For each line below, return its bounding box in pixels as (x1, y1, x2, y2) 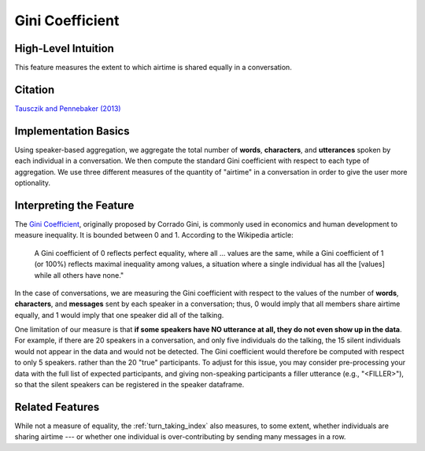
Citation (14, 83, 55, 96)
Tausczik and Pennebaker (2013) (14, 103, 121, 113)
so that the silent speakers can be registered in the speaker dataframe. (14, 380, 245, 390)
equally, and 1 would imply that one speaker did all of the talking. (14, 310, 224, 320)
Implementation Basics (14, 124, 130, 138)
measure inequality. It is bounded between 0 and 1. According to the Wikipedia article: (14, 231, 294, 240)
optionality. (14, 178, 51, 188)
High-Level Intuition (14, 42, 114, 55)
